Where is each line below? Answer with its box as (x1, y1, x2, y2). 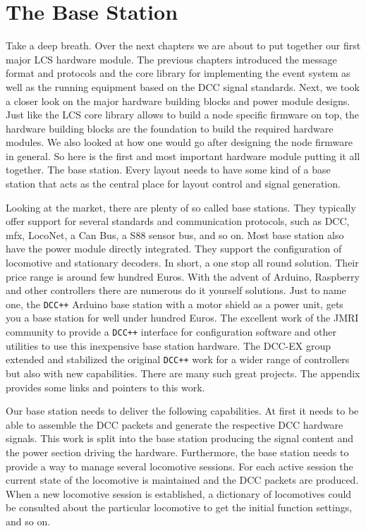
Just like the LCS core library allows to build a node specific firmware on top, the (6, 107, 359, 122)
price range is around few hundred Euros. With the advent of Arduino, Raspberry (6, 269, 360, 283)
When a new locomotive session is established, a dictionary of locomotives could (6, 486, 352, 501)
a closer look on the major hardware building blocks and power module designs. (6, 93, 350, 108)
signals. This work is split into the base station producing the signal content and (6, 431, 354, 446)
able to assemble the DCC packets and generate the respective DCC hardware (6, 417, 343, 432)
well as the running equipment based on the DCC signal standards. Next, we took (6, 79, 360, 94)
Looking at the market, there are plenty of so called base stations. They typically (6, 200, 356, 214)
